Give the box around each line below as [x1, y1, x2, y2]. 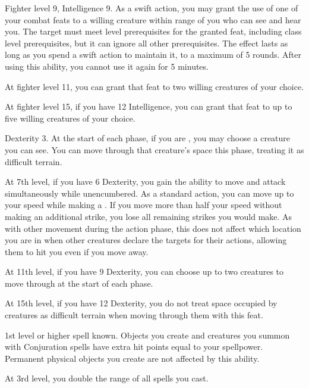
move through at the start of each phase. [5, 277, 153, 289]
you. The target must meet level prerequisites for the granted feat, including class [5, 25, 302, 38]
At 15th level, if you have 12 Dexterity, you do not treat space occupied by [5, 297, 278, 309]
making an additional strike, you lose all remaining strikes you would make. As [5, 210, 292, 222]
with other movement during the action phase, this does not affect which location [5, 222, 301, 234]
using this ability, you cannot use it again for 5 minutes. [5, 60, 209, 72]
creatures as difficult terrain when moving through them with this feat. [5, 309, 263, 321]
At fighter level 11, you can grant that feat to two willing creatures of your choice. [5, 80, 304, 92]
